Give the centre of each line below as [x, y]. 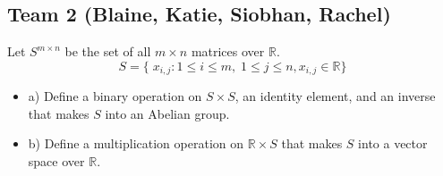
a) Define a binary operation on [115, 96]
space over [56, 161]
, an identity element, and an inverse [335, 96]
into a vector [393, 143]
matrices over [228, 51]
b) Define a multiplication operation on [136, 143]
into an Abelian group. [167, 113]
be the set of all [108, 51]
